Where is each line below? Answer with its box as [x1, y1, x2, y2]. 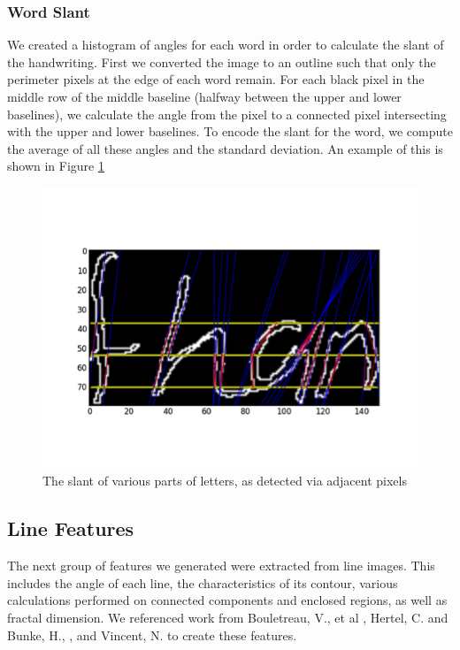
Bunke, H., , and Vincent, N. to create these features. [7, 625, 297, 644]
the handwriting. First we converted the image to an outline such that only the [7, 52, 436, 71]
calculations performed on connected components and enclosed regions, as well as [7, 591, 448, 609]
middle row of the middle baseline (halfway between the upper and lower [7, 88, 402, 105]
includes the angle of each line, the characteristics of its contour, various [7, 573, 398, 592]
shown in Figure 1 [7, 157, 104, 175]
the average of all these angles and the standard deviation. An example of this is [7, 139, 443, 157]
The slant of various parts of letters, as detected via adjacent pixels [42, 471, 407, 490]
